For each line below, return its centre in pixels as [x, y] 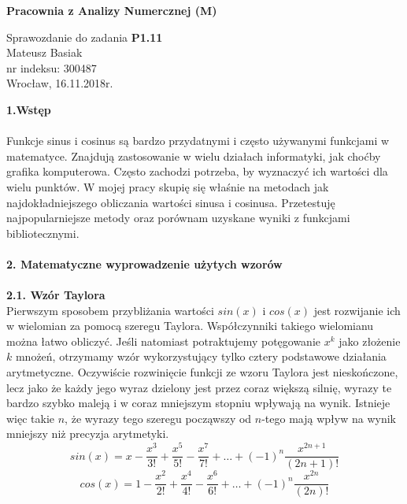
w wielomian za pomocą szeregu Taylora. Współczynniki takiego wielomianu [190, 326]
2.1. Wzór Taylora [56, 295]
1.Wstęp [29, 109]
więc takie [31, 418]
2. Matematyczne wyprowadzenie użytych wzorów [144, 263]
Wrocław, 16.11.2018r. [60, 83]
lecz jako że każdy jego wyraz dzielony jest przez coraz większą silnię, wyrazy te [199, 387]
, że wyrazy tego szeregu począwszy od [158, 418]
